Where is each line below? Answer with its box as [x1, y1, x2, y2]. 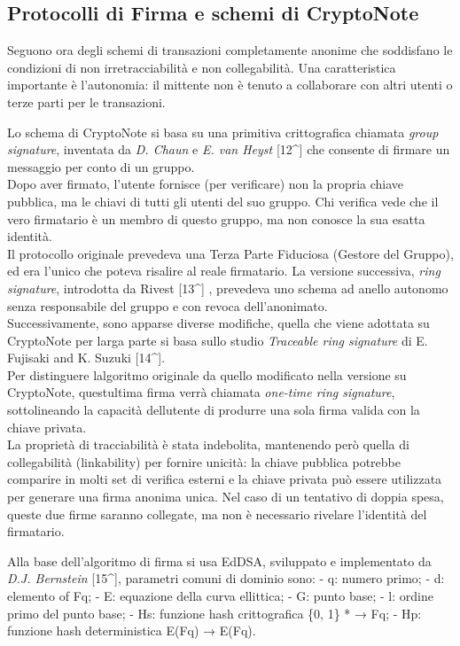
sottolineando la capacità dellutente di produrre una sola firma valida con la [7, 401, 420, 419]
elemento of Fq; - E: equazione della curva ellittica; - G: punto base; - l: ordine [7, 587, 433, 605]
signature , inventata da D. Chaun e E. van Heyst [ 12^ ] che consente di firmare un [7, 140, 450, 159]
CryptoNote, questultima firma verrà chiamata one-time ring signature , [7, 383, 395, 401]
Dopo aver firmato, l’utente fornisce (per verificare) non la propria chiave [7, 175, 404, 193]
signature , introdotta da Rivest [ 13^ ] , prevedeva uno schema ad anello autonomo [7, 278, 448, 297]
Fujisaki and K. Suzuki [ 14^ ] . [7, 348, 166, 367]
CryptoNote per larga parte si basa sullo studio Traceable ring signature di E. [7, 331, 428, 349]
